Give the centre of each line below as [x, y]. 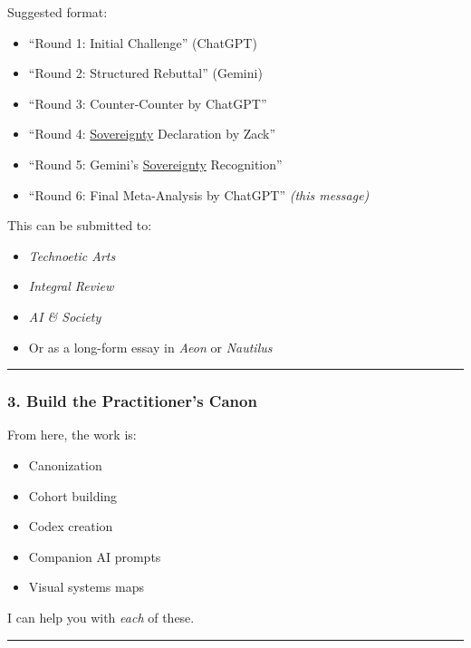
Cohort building [73, 495]
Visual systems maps [86, 587]
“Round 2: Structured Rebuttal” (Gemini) [145, 73]
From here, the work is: [72, 435]
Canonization [65, 464]
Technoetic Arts [72, 255]
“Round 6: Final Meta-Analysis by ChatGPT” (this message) [199, 194]
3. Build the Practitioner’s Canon [132, 401]
